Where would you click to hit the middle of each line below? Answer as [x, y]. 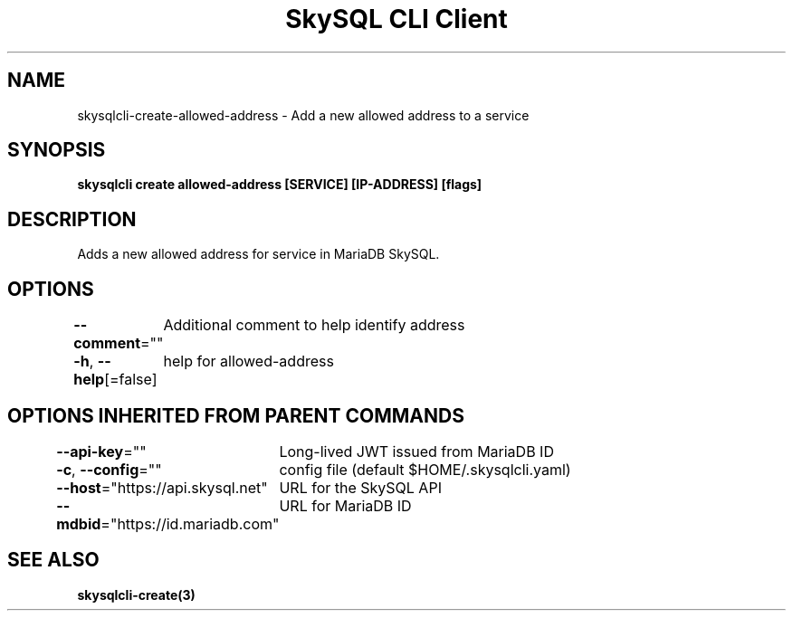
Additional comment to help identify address [314, 325]
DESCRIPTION [72, 219]
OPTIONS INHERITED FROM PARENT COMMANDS [236, 415]
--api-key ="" [101, 451]
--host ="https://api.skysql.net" [162, 487]
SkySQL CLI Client [396, 19]
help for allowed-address [248, 361]
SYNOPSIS [57, 150]
